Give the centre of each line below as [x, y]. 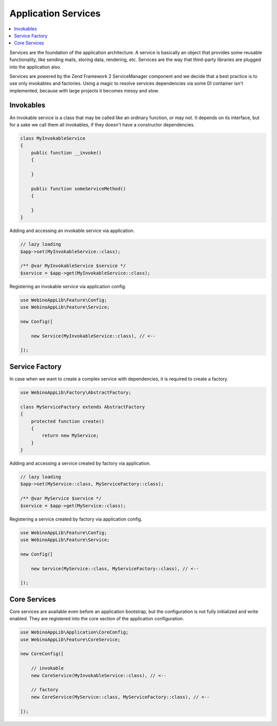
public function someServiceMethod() [78, 188]
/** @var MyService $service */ [61, 499]
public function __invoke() [66, 152]
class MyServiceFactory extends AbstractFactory [83, 407]
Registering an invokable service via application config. [68, 286]
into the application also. [35, 67]
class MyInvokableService [53, 138]
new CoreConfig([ [42, 654]
